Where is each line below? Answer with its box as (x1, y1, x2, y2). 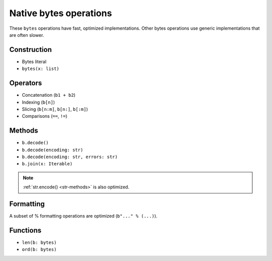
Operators (9, 79, 42, 88)
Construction (9, 45, 52, 54)
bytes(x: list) (22, 66, 60, 72)
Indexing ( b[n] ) (22, 99, 55, 105)
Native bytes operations (9, 8, 112, 19)
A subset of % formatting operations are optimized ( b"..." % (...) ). (9, 213, 158, 219)
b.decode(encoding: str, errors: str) (22, 154, 118, 160)
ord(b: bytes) (22, 247, 57, 252)
